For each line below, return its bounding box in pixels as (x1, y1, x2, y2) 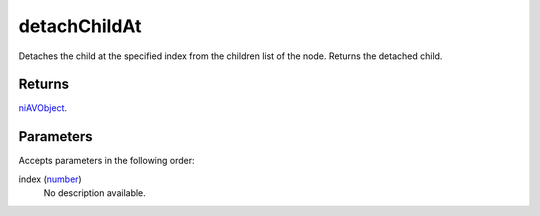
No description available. (43, 187, 147, 199)
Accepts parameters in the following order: (18, 155, 195, 167)
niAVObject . (18, 102, 68, 114)
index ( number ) (18, 173, 82, 185)
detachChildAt (18, 15, 142, 37)
